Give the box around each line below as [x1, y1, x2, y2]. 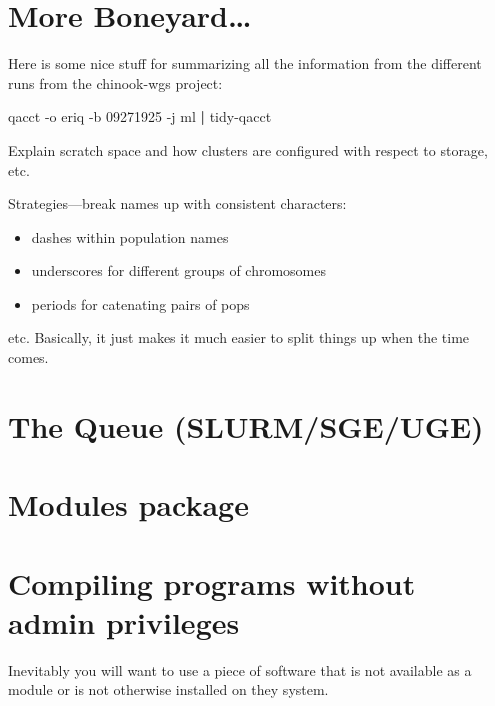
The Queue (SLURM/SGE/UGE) [8, 405, 484, 446]
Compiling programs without [8, 562, 416, 603]
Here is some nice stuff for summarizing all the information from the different [8, 53, 482, 74]
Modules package [8, 484, 249, 525]
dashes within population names [31, 226, 229, 247]
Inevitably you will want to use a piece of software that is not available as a [8, 659, 472, 680]
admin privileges [8, 601, 240, 642]
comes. [8, 347, 49, 368]
